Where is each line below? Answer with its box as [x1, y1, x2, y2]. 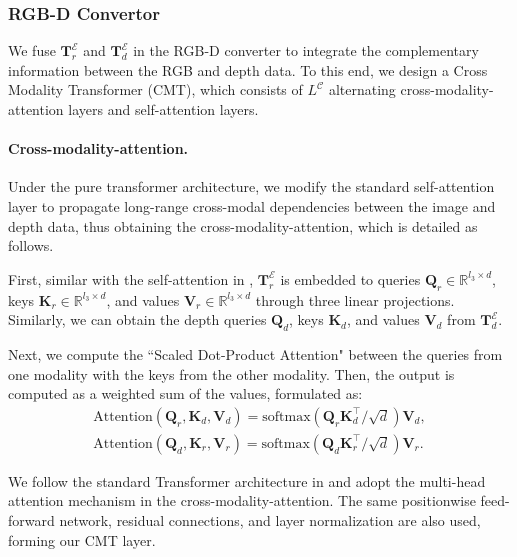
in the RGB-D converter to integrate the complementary [133, 40, 479, 61]
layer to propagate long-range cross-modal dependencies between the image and [8, 195, 496, 216]
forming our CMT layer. [8, 529, 156, 550]
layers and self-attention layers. [68, 99, 259, 119]
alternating [328, 79, 396, 100]
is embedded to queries [280, 268, 421, 289]
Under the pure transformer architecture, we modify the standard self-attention [8, 176, 495, 197]
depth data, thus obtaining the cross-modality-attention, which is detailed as [8, 215, 478, 236]
